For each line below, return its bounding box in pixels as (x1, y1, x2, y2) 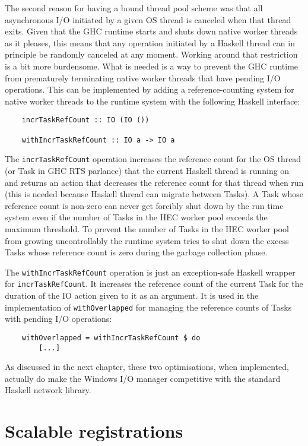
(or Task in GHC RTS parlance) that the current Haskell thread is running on (5, 164, 290, 176)
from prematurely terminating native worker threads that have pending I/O (5, 71, 281, 84)
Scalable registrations (5, 419, 183, 443)
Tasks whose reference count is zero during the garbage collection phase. (5, 246, 268, 258)
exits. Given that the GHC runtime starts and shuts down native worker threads (5, 25, 298, 37)
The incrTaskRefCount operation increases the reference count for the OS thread (5, 153, 301, 165)
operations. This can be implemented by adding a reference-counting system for (5, 83, 294, 96)
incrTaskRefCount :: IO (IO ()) (21, 116, 150, 125)
